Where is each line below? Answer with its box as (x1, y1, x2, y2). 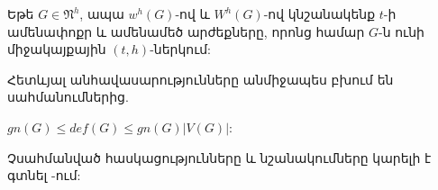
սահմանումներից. (7, 87, 129, 106)
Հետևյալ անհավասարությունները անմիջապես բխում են (7, 69, 394, 88)
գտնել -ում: (7, 166, 81, 185)
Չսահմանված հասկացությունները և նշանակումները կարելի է (7, 148, 432, 167)
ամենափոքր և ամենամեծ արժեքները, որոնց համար (7, 22, 365, 41)
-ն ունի (379, 22, 424, 41)
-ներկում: (150, 40, 212, 59)
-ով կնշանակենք (263, 5, 376, 23)
